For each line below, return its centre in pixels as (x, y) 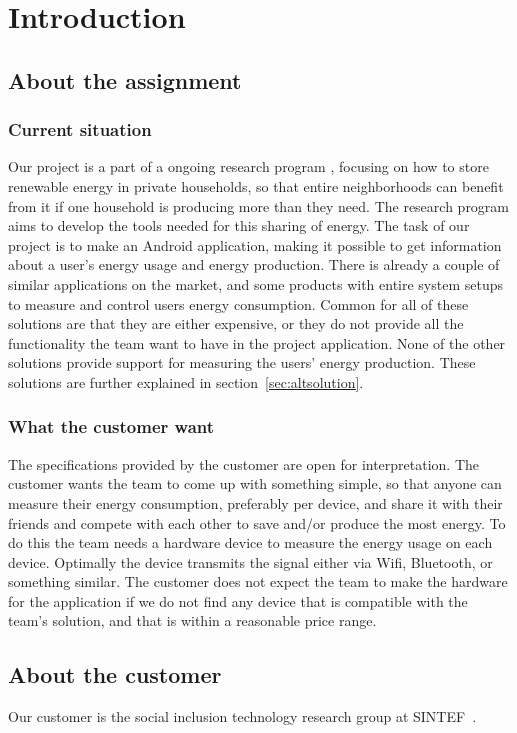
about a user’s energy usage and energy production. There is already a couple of (254, 264)
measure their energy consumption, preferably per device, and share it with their (255, 502)
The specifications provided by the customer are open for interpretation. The (244, 463)
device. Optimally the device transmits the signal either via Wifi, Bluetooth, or (250, 561)
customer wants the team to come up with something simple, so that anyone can (255, 483)
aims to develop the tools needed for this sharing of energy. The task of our (239, 225)
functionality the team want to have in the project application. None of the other (257, 342)
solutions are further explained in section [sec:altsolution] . (186, 381)
